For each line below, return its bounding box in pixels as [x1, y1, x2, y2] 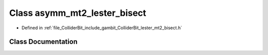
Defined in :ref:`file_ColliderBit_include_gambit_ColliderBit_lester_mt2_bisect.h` [21, 25, 182, 31]
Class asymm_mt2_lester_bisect [9, 7, 146, 18]
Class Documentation [9, 38, 78, 46]
